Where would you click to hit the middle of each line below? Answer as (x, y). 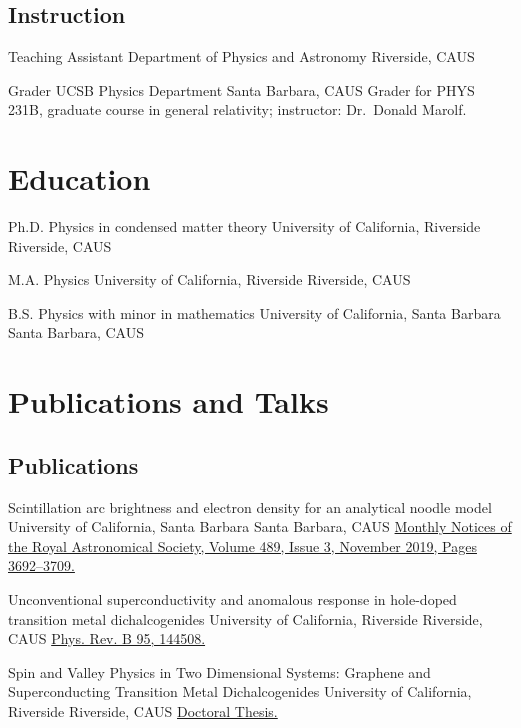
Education (79, 178)
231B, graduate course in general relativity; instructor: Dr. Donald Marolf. (237, 109)
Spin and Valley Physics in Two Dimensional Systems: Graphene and (219, 671)
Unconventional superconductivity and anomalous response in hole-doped (232, 599)
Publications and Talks (168, 401)
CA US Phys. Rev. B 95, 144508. (107, 638)
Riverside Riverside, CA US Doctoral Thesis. (143, 711)
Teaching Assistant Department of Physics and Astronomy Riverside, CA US (241, 56)
